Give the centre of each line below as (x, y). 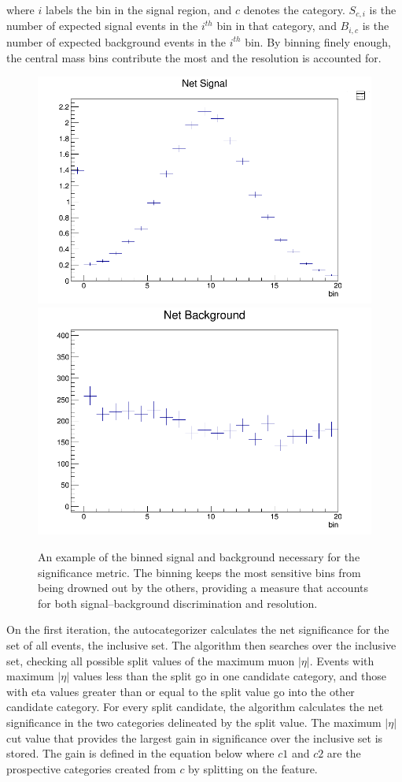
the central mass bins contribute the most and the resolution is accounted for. (194, 57)
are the (344, 753)
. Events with (342, 660)
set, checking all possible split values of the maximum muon (151, 660)
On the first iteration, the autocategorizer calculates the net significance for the (198, 629)
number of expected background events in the (116, 41)
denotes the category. (294, 9)
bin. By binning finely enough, (318, 41)
